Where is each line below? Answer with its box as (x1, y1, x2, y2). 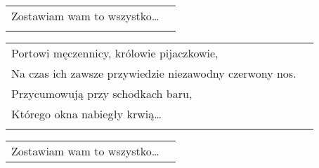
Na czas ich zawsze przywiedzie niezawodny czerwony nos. (11, 65, 297, 81)
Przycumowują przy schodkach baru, (11, 85, 193, 101)
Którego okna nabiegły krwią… (11, 106, 162, 122)
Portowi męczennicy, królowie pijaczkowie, (11, 45, 219, 61)
